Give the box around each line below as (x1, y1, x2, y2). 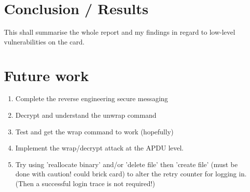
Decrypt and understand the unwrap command (15, 110, 157, 120)
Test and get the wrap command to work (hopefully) (15, 126, 174, 136)
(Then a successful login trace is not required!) (15, 178, 155, 188)
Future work (4, 65, 89, 85)
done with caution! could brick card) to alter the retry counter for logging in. (15, 169, 247, 179)
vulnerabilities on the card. (4, 36, 85, 46)
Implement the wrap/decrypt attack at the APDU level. (15, 143, 184, 153)
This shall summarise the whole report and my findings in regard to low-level (4, 27, 235, 37)
